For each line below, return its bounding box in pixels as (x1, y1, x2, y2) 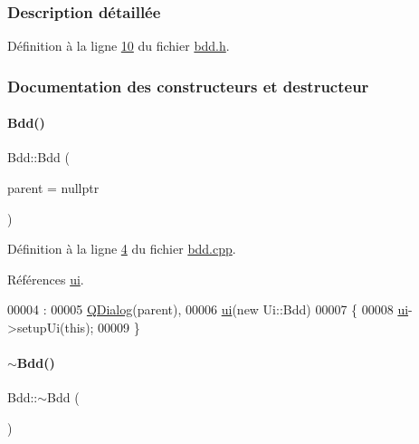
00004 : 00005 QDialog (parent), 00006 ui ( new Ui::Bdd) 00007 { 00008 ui (7, 300, 409, 319)
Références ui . (7, 269, 84, 288)
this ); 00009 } (64, 318, 140, 337)
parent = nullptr (7, 179, 100, 198)
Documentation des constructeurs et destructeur (7, 74, 369, 97)
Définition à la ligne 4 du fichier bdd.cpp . (7, 239, 236, 258)
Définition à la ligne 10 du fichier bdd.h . (7, 36, 230, 55)
